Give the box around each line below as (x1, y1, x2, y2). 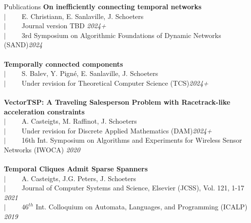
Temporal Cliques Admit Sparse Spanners (4, 164, 148, 174)
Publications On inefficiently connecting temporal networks (4, 1, 202, 11)
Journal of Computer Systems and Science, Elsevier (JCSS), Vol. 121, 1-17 (21, 183, 244, 193)
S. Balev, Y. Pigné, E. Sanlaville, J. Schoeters (21, 68, 158, 78)
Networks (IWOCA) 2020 (4, 144, 80, 154)
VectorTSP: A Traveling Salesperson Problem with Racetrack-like (4, 96, 231, 107)
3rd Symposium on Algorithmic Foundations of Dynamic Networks (21, 30, 221, 40)
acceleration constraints (4, 106, 85, 116)
